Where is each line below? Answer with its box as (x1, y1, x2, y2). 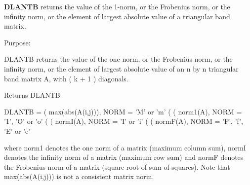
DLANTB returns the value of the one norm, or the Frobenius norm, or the (4, 54, 233, 64)
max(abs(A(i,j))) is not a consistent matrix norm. (4, 171, 154, 182)
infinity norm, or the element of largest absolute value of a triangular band (4, 11, 230, 21)
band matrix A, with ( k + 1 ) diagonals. (4, 73, 128, 83)
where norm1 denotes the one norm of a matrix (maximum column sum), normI (4, 142, 246, 152)
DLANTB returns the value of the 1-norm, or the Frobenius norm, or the (4, 1, 230, 11)
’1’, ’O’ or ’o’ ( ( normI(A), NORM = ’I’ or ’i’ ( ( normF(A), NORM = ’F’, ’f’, (4, 116, 243, 126)
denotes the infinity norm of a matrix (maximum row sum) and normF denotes (4, 152, 244, 162)
